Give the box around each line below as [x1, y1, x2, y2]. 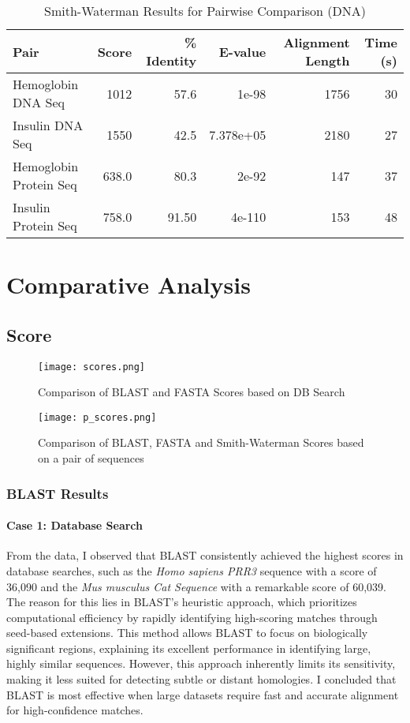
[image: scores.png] [38, 361, 146, 373]
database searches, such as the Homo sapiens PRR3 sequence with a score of [6, 562, 377, 579]
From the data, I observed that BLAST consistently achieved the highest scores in [6, 547, 404, 564]
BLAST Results [6, 483, 109, 503]
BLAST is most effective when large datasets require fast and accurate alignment [6, 686, 399, 702]
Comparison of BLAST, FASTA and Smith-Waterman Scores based [38, 434, 364, 451]
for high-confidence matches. [6, 702, 143, 718]
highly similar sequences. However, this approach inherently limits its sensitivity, [6, 655, 396, 672]
